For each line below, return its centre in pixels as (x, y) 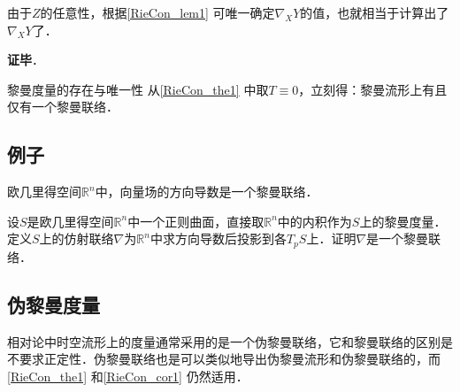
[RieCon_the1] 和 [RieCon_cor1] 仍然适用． (128, 376)
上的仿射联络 (77, 238)
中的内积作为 (314, 221)
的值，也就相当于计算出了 (375, 12)
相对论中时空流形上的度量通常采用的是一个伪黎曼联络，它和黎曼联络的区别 (224, 341)
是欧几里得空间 (70, 221)
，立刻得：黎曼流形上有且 (373, 89)
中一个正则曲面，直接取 (196, 221)
